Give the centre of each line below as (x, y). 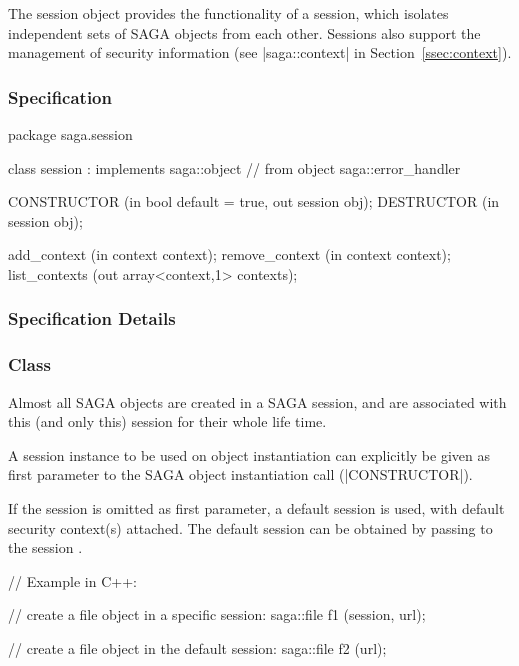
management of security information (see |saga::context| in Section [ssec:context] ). (260, 52)
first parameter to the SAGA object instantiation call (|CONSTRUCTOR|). (240, 474)
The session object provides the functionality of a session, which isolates (228, 13)
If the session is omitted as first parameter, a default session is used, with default (256, 508)
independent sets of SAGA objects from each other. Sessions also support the (244, 32)
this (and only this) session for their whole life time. (167, 421)
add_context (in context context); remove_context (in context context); (229, 254)
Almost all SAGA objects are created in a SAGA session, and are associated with (257, 401)
